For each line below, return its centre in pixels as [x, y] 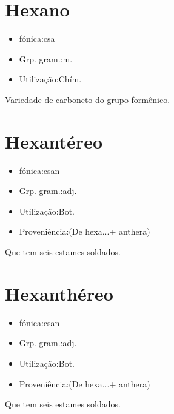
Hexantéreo [54, 141]
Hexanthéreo [59, 293]
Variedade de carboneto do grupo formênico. [88, 99]
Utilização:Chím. [50, 79]
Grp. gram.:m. [46, 58]
